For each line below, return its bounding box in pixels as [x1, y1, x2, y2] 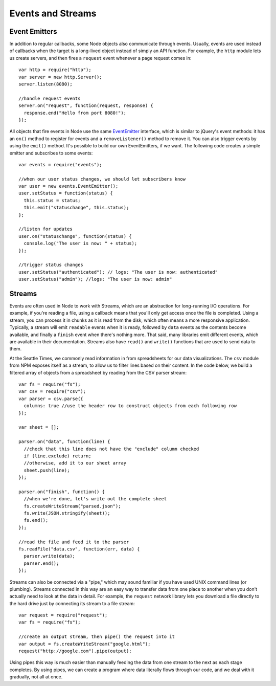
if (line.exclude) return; [24, 453, 91, 459]
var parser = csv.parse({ [18, 395, 84, 402]
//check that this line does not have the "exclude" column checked [24, 446, 199, 452]
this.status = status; [24, 197, 81, 203]
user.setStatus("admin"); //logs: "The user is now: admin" [18, 276, 172, 282]
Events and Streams [9, 8, 97, 19]
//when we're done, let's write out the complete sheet [24, 496, 167, 502]
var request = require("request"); [18, 612, 108, 618]
